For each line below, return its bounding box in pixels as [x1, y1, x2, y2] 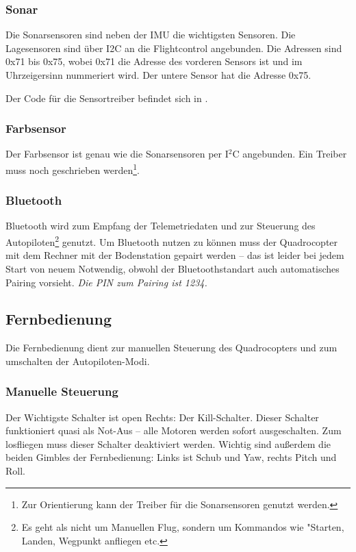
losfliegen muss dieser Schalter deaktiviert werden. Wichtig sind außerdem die [5, 436, 331, 451]
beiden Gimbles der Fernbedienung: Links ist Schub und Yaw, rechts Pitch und [5, 450, 337, 464]
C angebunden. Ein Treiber [232, 147, 347, 161]
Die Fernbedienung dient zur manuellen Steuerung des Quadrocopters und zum [5, 340, 338, 355]
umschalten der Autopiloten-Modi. [5, 353, 150, 368]
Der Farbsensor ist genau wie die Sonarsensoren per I [5, 147, 229, 161]
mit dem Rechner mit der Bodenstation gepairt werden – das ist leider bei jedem [5, 248, 344, 262]
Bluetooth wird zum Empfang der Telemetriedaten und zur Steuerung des [5, 218, 316, 233]
